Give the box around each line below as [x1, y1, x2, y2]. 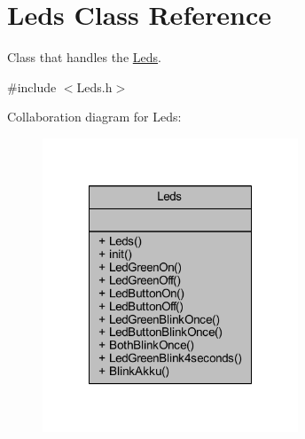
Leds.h [76, 77, 113, 96]
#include [7, 77, 57, 96]
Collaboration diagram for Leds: [7, 107, 182, 126]
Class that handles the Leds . [7, 48, 161, 67]
